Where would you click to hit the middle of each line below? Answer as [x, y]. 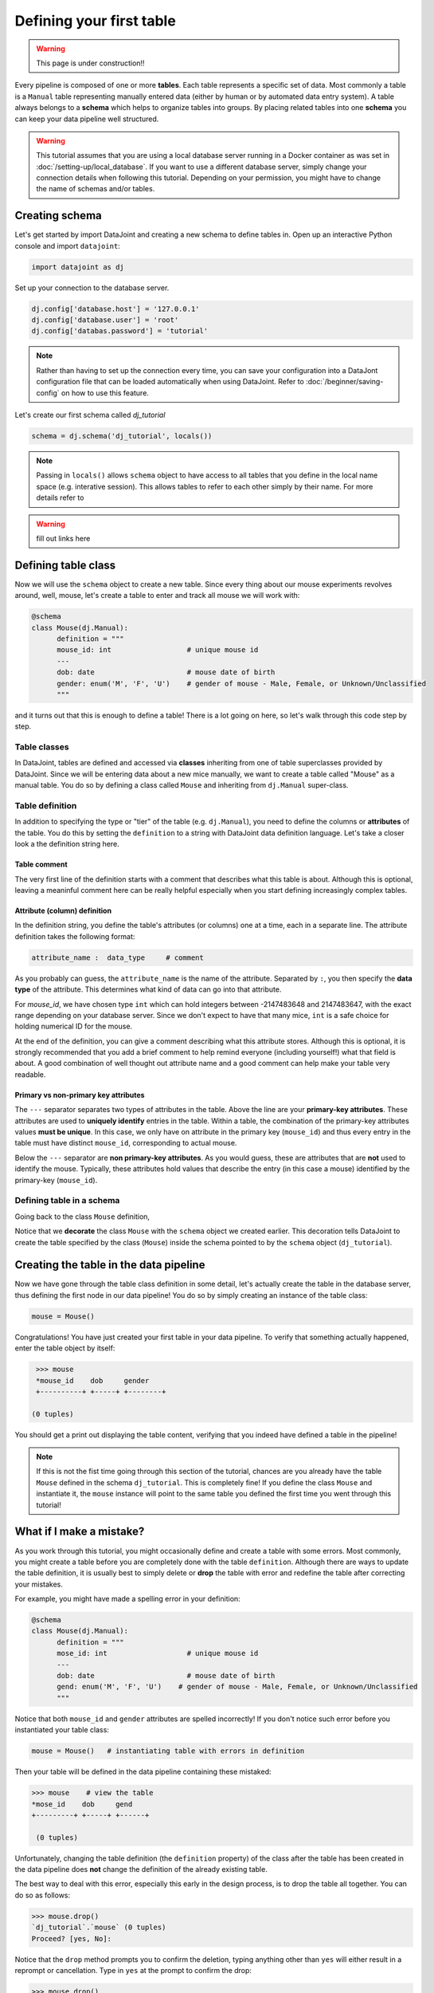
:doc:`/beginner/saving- [344, 382]
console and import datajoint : [68, 246]
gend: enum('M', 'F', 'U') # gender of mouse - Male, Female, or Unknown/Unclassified [237, 1687]
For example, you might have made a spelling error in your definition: [127, 1599]
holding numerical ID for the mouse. [74, 1026]
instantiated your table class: [62, 1730]
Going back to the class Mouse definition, [82, 1217]
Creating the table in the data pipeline [110, 1265]
